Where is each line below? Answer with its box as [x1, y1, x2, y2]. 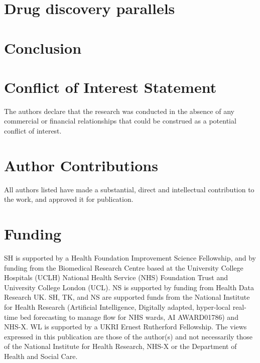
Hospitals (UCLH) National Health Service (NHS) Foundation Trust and [4, 272, 228, 283]
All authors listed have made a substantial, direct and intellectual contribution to [4, 184, 254, 194]
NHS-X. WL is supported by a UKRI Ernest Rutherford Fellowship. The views [4, 321, 247, 332]
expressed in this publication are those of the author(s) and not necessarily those [4, 331, 253, 341]
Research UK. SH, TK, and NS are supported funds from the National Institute [4, 292, 250, 302]
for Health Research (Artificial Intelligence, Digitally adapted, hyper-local [4, 302, 230, 312]
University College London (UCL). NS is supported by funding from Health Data [4, 282, 254, 292]
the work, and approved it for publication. [4, 194, 134, 204]
